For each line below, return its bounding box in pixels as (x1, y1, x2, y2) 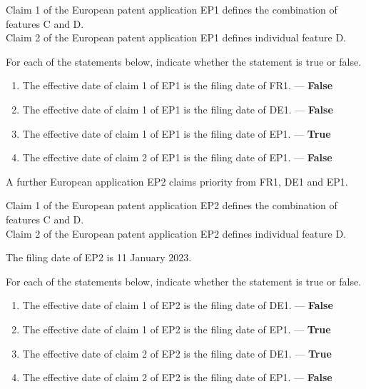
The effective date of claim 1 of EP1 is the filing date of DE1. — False (22, 101, 333, 116)
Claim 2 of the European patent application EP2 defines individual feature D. (6, 226, 347, 241)
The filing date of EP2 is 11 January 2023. (6, 250, 192, 265)
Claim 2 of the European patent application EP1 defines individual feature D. (6, 30, 347, 45)
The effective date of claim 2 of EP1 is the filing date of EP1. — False (22, 150, 332, 165)
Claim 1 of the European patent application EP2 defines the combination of (6, 198, 337, 213)
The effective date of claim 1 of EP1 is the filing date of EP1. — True (22, 126, 331, 141)
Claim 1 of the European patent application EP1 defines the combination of (6, 2, 337, 16)
